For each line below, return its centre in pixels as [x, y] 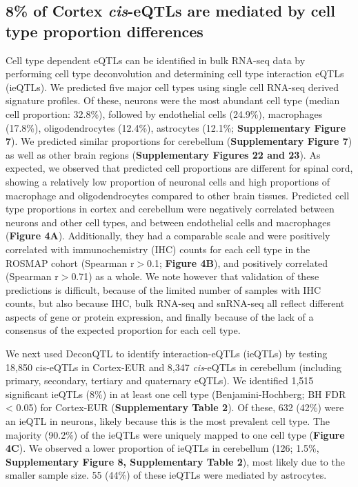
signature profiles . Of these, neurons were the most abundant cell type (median [173, 100]
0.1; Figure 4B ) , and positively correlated [238, 262]
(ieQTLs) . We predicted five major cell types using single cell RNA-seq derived [172, 87]
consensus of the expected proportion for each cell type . [123, 330]
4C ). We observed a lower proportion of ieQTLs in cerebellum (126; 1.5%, [162, 448]
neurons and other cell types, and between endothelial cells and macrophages [168, 222]
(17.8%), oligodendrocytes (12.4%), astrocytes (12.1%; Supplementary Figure [176, 127]
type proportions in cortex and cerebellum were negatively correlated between [170, 209]
